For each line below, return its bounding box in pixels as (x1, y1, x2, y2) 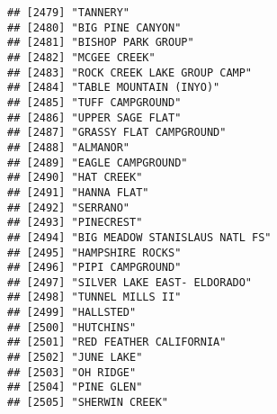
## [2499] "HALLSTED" (7, 306, 137, 319)
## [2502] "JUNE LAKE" (7, 351, 143, 364)
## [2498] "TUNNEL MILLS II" (7, 291, 182, 304)
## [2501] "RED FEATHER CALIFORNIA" (7, 336, 227, 349)
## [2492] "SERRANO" (7, 201, 130, 214)
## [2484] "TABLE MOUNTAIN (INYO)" (7, 81, 220, 94)
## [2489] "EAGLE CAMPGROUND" (7, 156, 188, 169)
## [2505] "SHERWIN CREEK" (7, 396, 168, 409)
